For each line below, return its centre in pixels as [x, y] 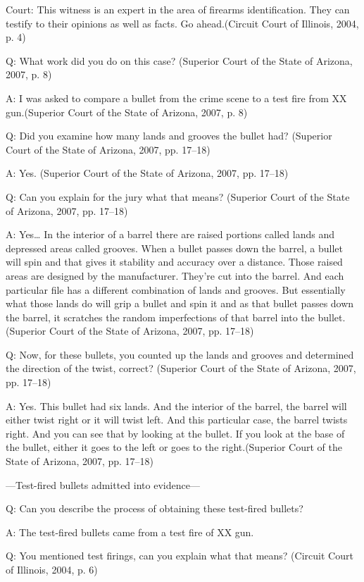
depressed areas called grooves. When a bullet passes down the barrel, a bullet [175, 248]
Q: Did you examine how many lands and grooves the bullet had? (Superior [169, 136]
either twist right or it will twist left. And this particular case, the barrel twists [177, 420]
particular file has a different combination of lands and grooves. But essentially [176, 289]
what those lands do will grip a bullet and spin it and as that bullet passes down [180, 303]
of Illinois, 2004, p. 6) [52, 569]
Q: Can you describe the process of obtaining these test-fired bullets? [155, 508]
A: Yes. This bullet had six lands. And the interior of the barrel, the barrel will [176, 405]
